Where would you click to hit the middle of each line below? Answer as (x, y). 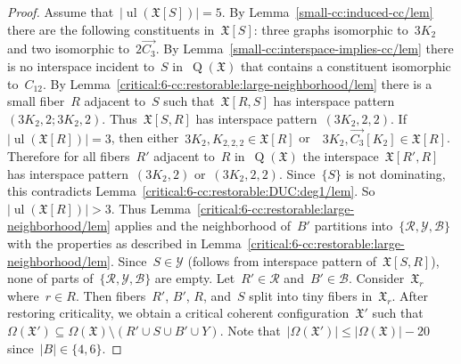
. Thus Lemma (151, 208)
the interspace (341, 156)
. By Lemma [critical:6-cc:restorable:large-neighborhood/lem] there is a (238, 83)
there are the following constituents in (111, 29)
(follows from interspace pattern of (282, 260)
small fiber (36, 101)
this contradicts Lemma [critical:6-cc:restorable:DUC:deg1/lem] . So (191, 191)
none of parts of (50, 278)
